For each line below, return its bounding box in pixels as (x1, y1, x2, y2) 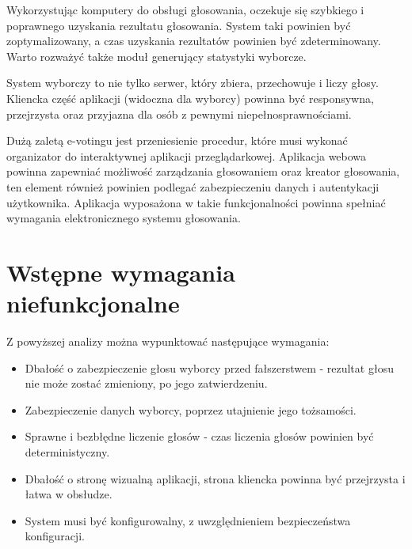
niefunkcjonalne (6, 287, 180, 320)
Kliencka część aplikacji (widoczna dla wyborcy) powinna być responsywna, (6, 89, 374, 106)
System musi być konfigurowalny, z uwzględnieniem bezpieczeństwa (25, 512, 351, 528)
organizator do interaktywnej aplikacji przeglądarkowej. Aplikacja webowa (6, 147, 367, 164)
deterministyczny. (25, 444, 110, 460)
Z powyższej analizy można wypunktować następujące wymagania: (6, 333, 330, 350)
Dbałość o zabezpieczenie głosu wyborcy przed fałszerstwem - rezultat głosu (25, 359, 394, 376)
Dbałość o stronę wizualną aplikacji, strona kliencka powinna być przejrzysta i (25, 470, 406, 487)
